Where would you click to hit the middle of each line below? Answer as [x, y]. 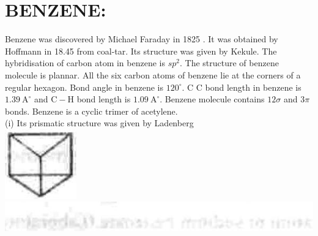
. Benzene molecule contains [212, 99]
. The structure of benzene [229, 63]
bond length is [104, 99]
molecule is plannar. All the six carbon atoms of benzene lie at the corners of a [153, 74]
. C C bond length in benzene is [242, 87]
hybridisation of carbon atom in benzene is [85, 63]
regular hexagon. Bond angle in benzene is [84, 87]
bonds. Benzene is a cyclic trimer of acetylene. [91, 111]
